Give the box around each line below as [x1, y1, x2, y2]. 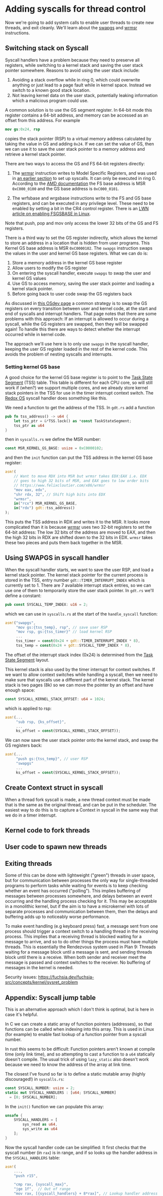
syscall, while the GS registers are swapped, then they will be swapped [5, 321, 148, 327]
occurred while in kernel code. [5, 331, 67, 337]
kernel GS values [12, 275, 46, 281]
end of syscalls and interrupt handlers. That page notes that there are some [5, 311, 157, 317]
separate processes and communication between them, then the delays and [5, 909, 158, 915]
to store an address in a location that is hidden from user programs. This [5, 240, 150, 246]
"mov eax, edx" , [14, 487, 47, 492]
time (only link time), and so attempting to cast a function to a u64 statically [5, 1051, 155, 1057]
